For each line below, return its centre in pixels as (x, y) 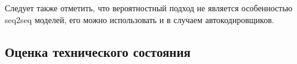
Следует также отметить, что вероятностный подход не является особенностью (149, 8)
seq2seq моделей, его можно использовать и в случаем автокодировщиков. (140, 19)
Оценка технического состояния (98, 51)
